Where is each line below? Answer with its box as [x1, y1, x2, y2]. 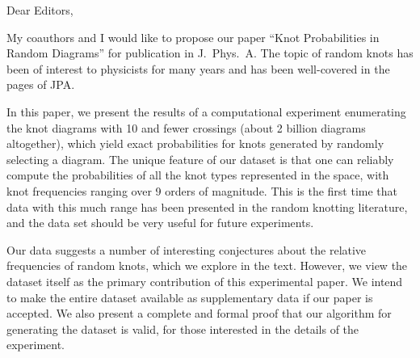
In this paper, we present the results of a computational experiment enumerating [6, 103, 406, 120]
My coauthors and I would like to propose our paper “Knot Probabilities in [6, 28, 380, 45]
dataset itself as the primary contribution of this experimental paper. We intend [6, 272, 403, 289]
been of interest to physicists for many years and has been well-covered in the [6, 60, 390, 77]
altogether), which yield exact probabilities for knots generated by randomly [6, 135, 384, 152]
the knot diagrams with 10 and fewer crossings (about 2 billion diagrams [6, 119, 366, 136]
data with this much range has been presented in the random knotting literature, [6, 198, 408, 215]
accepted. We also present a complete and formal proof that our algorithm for [6, 305, 392, 322]
